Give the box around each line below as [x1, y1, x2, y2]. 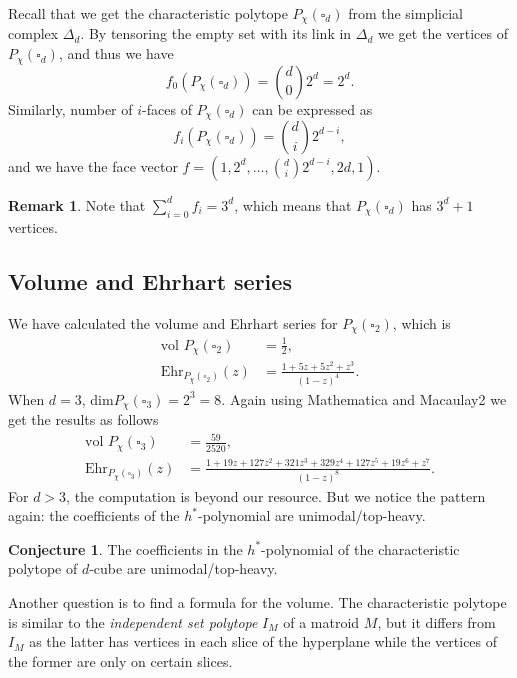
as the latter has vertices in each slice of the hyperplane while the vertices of [29, 631, 498, 652]
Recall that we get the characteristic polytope [8, 3, 288, 23]
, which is [392, 312, 451, 333]
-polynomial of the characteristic [261, 538, 460, 559]
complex [8, 23, 59, 44]
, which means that [234, 194, 352, 215]
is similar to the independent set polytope [8, 611, 258, 632]
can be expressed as [252, 98, 373, 119]
